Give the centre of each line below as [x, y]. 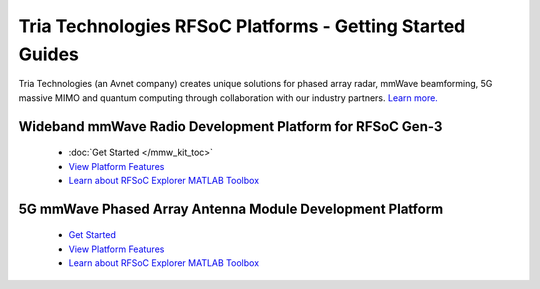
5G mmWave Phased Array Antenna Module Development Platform [231, 208]
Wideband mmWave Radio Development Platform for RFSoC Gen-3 [230, 126]
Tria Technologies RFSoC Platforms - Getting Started [242, 26]
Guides [49, 54]
